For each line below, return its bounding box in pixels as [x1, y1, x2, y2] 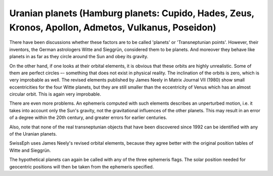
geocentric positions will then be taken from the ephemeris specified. [9, 163, 154, 169]
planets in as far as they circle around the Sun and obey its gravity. [9, 54, 149, 60]
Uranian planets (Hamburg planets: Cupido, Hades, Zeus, [9, 8, 255, 19]
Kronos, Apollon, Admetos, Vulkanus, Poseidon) [9, 22, 217, 33]
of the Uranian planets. [9, 131, 57, 137]
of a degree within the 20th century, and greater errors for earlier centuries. [9, 114, 167, 121]
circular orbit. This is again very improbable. [9, 91, 101, 97]
